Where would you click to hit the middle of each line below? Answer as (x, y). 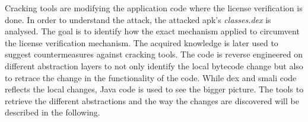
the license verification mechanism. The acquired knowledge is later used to (142, 42)
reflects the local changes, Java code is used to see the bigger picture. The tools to (154, 89)
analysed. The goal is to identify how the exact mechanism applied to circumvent (152, 31)
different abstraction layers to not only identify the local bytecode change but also (154, 65)
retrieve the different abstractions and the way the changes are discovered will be (152, 100)
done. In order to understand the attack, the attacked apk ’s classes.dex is (138, 19)
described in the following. (53, 112)
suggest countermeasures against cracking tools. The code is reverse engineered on (154, 54)
